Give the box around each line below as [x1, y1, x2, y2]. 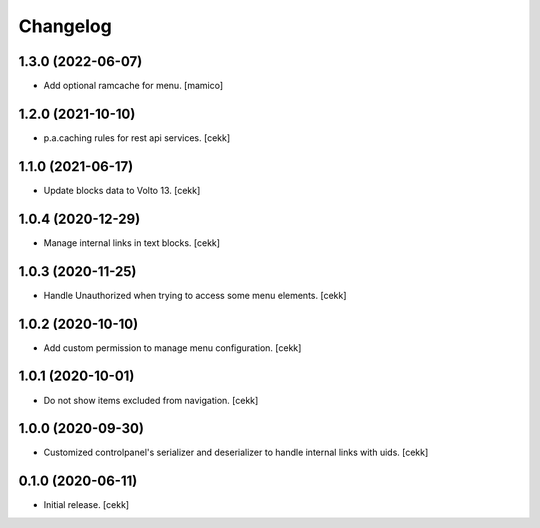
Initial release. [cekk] [43, 499, 130, 511]
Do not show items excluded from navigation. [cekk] [43, 394, 259, 406]
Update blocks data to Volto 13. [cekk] [43, 184, 201, 196]
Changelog [18, 15, 112, 37]
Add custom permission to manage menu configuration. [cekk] [43, 341, 302, 354]
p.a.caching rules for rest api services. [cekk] [43, 131, 231, 144]
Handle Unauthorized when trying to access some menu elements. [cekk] [43, 289, 347, 301]
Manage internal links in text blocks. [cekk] [43, 236, 220, 249]
